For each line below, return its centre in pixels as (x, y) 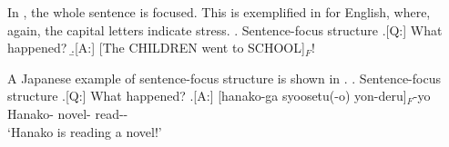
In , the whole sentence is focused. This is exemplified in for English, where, (219, 12)
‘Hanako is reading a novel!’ (85, 131)
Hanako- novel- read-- (68, 113)
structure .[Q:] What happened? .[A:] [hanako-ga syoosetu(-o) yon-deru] (207, 96)
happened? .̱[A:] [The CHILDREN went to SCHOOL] (156, 48)
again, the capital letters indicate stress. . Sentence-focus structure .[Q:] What (225, 29)
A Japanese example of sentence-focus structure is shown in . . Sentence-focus (224, 78)
